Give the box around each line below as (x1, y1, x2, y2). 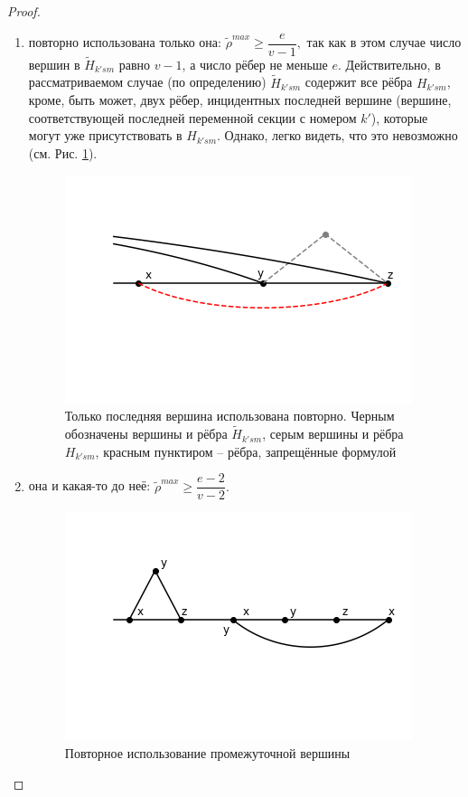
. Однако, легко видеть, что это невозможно (217, 126, 458, 145)
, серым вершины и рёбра (262, 424, 404, 443)
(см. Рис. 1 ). (28, 144, 98, 163)
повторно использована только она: (28, 33, 221, 52)
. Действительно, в (337, 54, 441, 73)
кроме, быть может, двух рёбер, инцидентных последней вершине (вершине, (28, 90, 452, 109)
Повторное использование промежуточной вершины (64, 743, 351, 762)
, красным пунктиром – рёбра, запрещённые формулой (95, 441, 397, 460)
